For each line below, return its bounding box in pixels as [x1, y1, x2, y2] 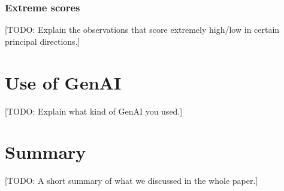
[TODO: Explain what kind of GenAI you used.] [5, 104, 183, 117]
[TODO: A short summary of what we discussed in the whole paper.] [5, 174, 258, 187]
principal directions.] [5, 35, 80, 47]
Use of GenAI [5, 70, 122, 94]
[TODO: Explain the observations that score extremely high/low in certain [5, 23, 280, 36]
